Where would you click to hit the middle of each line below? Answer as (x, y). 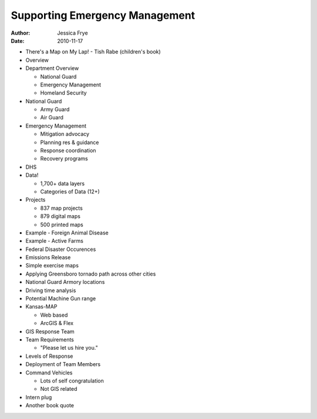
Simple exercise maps (52, 266)
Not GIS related (59, 389)
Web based (54, 315)
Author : (21, 33)
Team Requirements (50, 340)
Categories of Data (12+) (70, 192)
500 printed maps (62, 224)
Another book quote (50, 405)
